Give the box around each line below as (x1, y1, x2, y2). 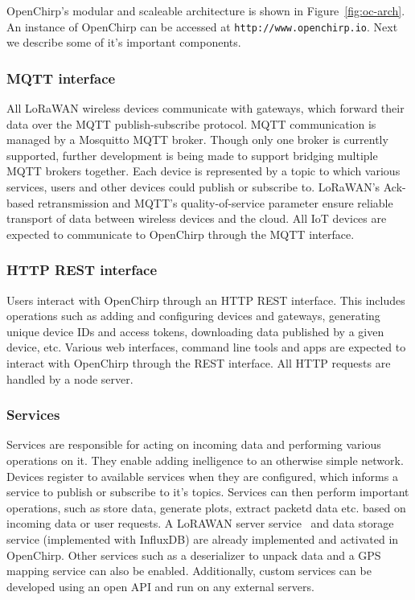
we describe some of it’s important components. (6, 34, 241, 51)
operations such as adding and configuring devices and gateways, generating (6, 307, 380, 324)
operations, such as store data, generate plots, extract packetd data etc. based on (6, 499, 406, 516)
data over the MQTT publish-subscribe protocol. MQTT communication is (6, 115, 376, 132)
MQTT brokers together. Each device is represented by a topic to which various (6, 162, 401, 179)
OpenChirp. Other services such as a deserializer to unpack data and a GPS (6, 546, 381, 563)
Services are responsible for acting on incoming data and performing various (6, 436, 381, 453)
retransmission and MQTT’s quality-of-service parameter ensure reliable (37, 194, 393, 211)
